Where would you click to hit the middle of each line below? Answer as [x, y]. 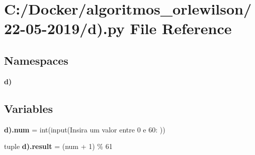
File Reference [181, 28]
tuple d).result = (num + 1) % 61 [58, 146]
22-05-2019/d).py [64, 28]
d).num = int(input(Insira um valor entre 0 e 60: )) [85, 129]
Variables [29, 108]
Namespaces [36, 60]
